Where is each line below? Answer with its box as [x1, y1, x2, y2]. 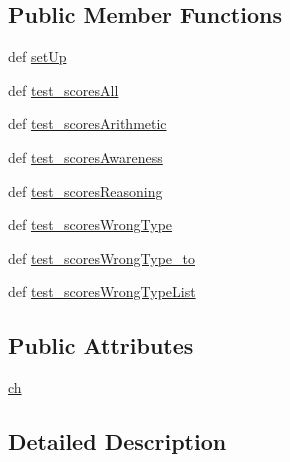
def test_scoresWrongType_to [8, 247, 195, 268]
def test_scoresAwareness [8, 146, 163, 167]
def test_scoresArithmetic [8, 113, 167, 134]
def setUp [8, 46, 67, 67]
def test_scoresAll [8, 79, 119, 100]
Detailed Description [8, 426, 227, 457]
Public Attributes [8, 330, 194, 361]
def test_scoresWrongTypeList [8, 281, 196, 302]
